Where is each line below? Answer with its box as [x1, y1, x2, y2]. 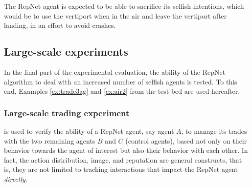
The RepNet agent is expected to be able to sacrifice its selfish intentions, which [4, 1, 244, 11]
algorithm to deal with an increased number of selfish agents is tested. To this [4, 76, 237, 86]
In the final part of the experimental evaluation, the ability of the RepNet [4, 66, 226, 77]
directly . [4, 173, 27, 184]
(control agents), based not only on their [125, 135, 247, 145]
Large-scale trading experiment [4, 106, 130, 119]
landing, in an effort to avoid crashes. [4, 20, 116, 30]
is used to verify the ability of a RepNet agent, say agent [4, 125, 174, 136]
